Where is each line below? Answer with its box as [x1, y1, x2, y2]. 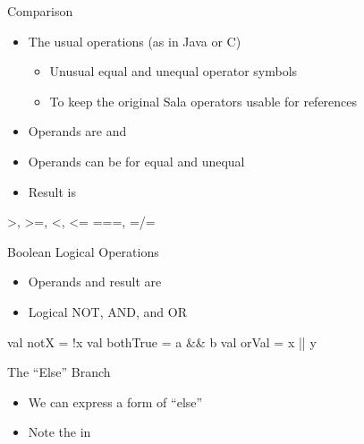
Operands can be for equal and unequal [28, 151, 245, 170]
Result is [28, 182, 77, 201]
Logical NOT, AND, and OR [28, 302, 187, 320]
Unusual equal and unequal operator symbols [49, 62, 298, 81]
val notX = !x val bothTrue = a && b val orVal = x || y [7, 332, 317, 351]
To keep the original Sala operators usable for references [49, 91, 358, 110]
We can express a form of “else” [28, 392, 203, 411]
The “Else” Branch [7, 363, 111, 381]
